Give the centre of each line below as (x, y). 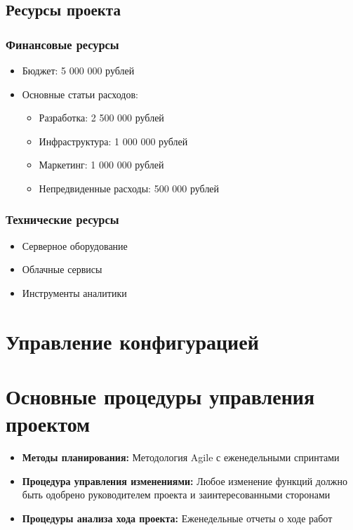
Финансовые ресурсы (62, 44)
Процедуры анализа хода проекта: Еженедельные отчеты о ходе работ (177, 518)
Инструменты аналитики (74, 292)
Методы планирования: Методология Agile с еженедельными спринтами (181, 457)
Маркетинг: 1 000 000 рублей (101, 165)
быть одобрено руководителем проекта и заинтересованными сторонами (176, 495)
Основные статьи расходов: (80, 94)
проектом (48, 424)
